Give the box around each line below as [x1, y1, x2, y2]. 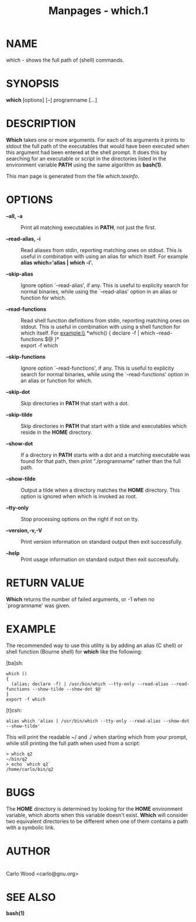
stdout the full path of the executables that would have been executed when [6, 142, 190, 149]
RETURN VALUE [6, 576, 85, 590]
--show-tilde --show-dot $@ [32, 686, 101, 692]
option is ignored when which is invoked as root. [20, 492, 137, 499]
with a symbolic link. [6, 824, 56, 831]
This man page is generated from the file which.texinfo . [6, 172, 139, 179]
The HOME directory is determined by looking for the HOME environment [6, 805, 183, 812]
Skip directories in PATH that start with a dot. [20, 400, 129, 407]
